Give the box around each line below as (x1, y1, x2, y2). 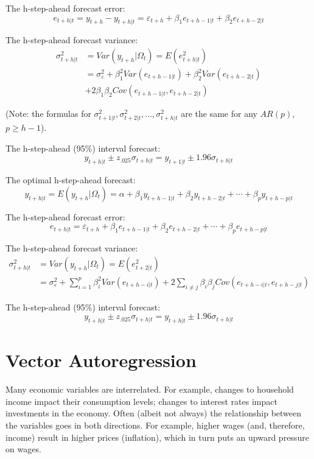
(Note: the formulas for (5, 107, 91, 120)
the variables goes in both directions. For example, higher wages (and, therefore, (5, 418, 305, 431)
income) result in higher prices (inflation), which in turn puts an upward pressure (5, 430, 309, 443)
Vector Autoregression (5, 348, 197, 373)
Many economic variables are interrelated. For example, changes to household (5, 383, 294, 396)
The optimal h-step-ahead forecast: (5, 173, 136, 186)
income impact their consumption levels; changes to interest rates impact (5, 394, 277, 407)
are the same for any (181, 107, 257, 120)
